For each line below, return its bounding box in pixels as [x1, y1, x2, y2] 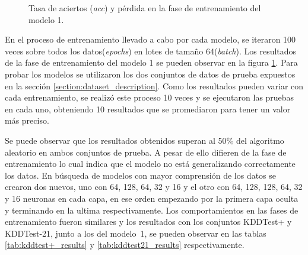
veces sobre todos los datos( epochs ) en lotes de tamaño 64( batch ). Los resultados [5, 44, 297, 57]
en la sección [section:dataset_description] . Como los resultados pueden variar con [5, 79, 304, 92]
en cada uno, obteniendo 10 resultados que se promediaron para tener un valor [5, 102, 291, 115]
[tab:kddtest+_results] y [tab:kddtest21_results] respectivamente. [5, 238, 245, 251]
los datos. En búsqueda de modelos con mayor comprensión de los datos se [5, 169, 277, 181]
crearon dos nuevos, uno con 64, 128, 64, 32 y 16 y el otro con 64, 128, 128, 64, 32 [5, 180, 303, 193]
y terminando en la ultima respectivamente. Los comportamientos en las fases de [5, 204, 299, 216]
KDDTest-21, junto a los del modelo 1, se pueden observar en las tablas [5, 227, 266, 239]
